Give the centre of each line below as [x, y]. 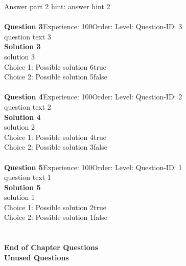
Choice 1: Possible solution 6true [55, 66]
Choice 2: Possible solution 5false [56, 77]
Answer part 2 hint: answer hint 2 [57, 6]
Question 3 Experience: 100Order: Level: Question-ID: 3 [93, 26]
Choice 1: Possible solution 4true [55, 137]
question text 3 [28, 36]
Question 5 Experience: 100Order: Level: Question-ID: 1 [93, 167]
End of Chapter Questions [51, 247]
